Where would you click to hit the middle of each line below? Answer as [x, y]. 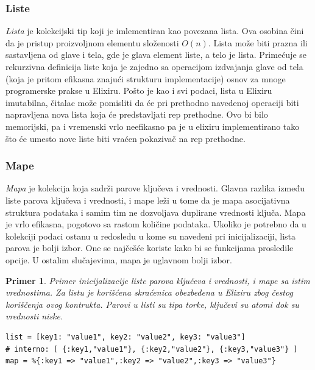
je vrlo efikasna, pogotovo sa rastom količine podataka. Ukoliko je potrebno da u [156, 224]
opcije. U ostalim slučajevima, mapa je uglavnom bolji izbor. [119, 259]
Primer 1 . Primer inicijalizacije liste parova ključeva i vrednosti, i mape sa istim [158, 280]
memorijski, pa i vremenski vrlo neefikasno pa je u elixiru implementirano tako [153, 126]
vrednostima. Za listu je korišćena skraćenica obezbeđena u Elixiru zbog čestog [149, 292]
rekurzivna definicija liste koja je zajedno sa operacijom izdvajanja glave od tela [154, 66]
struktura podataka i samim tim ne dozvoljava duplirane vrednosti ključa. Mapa [156, 212]
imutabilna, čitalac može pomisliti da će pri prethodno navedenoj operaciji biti [152, 102]
